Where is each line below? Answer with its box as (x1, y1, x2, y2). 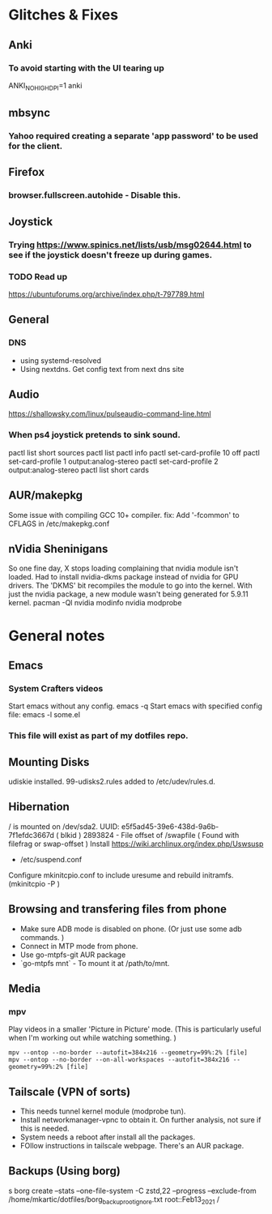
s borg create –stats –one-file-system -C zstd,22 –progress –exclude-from (8, 1186, 257, 1195)
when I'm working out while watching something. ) (8, 1033, 176, 1043)
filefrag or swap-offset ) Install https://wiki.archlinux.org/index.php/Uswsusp (8, 839, 264, 849)
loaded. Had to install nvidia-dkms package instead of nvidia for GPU (8, 572, 239, 582)
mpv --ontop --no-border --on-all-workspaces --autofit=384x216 (8, 1056, 230, 1064)
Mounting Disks (8, 755, 90, 769)
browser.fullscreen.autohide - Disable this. (8, 190, 181, 201)
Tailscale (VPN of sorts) (8, 1084, 131, 1099)
